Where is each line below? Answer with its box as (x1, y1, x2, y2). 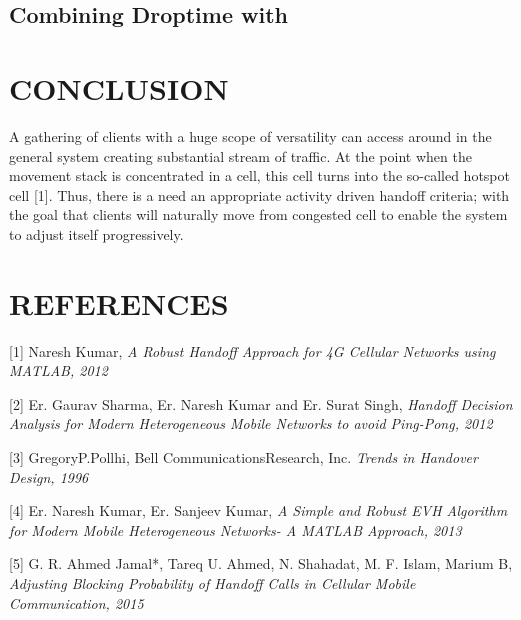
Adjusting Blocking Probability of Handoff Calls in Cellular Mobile (9, 572, 416, 593)
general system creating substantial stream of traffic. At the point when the (9, 145, 472, 166)
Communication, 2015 (9, 592, 144, 613)
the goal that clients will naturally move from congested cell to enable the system (9, 204, 508, 225)
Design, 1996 (9, 466, 89, 487)
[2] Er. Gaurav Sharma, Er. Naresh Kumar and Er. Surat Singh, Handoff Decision (9, 393, 513, 414)
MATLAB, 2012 (9, 360, 108, 381)
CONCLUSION (9, 67, 229, 108)
